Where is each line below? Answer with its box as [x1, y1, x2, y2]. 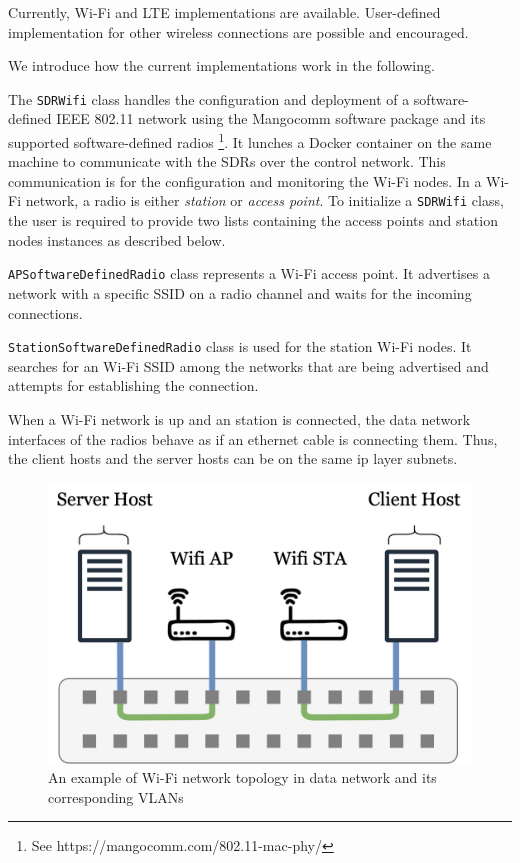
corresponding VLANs [48, 786, 184, 807]
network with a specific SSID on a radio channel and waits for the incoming [8, 282, 472, 303]
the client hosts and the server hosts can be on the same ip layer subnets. [8, 448, 458, 469]
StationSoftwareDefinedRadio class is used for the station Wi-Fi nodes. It [8, 336, 472, 357]
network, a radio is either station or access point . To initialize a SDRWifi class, [25, 190, 504, 211]
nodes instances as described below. [8, 229, 226, 250]
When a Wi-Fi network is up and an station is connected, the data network [8, 409, 471, 429]
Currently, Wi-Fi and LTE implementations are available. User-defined [8, 2, 441, 22]
